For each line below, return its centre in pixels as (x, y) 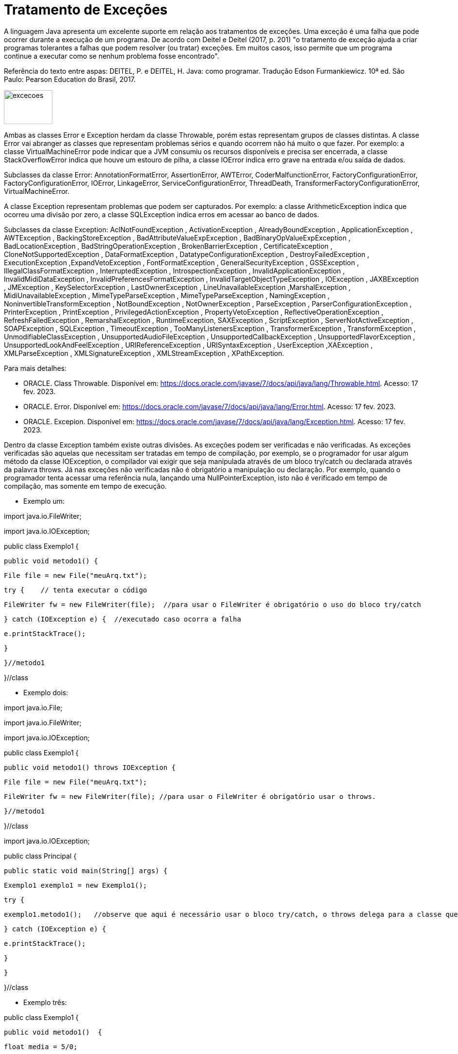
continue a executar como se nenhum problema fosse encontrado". (112, 56)
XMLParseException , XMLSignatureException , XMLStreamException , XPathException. (144, 353)
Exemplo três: (45, 1002)
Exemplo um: (44, 501)
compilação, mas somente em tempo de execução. (85, 486)
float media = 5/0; (41, 1046)
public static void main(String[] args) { (86, 870)
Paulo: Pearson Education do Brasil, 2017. (70, 79)
